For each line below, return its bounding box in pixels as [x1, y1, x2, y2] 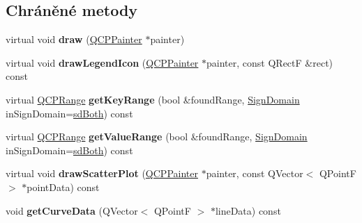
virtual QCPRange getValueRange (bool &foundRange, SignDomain [6, 129, 308, 144]
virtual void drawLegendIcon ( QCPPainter [6, 55, 199, 69]
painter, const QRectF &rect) [206, 55, 333, 69]
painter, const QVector [206, 166, 303, 181]
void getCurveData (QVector [6, 203, 138, 217]
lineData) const [215, 203, 281, 217]
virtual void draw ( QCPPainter [6, 32, 142, 47]
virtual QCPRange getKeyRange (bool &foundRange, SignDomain [6, 92, 300, 106]
